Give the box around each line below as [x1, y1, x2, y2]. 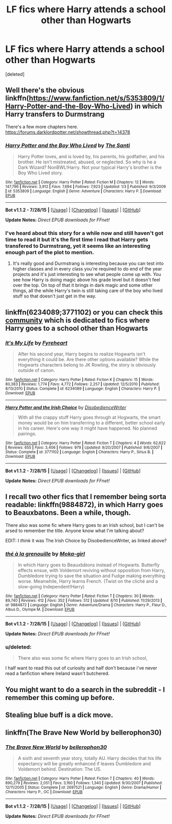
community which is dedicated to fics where [5, 316, 150, 325]
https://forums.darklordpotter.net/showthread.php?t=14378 [5, 129, 131, 135]
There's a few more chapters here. [5, 123, 78, 130]
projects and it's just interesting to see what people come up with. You [12, 271, 161, 278]
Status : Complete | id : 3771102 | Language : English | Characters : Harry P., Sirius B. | [5, 450, 154, 455]
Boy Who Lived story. [17, 170, 63, 176]
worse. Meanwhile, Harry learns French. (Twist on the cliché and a [17, 578, 158, 584]
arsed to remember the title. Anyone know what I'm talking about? [5, 527, 144, 534]
